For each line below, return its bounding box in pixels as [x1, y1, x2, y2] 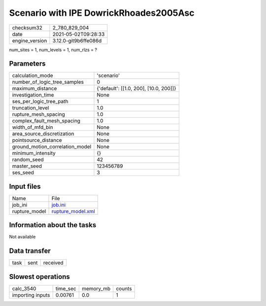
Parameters [9, 60, 46, 68]
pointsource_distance [12, 137, 62, 144]
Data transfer [9, 247, 51, 255]
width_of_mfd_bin [12, 124, 54, 131]
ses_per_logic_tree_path [12, 98, 68, 105]
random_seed [12, 156, 44, 163]
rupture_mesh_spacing [12, 111, 65, 118]
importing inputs [12, 291, 50, 298]
